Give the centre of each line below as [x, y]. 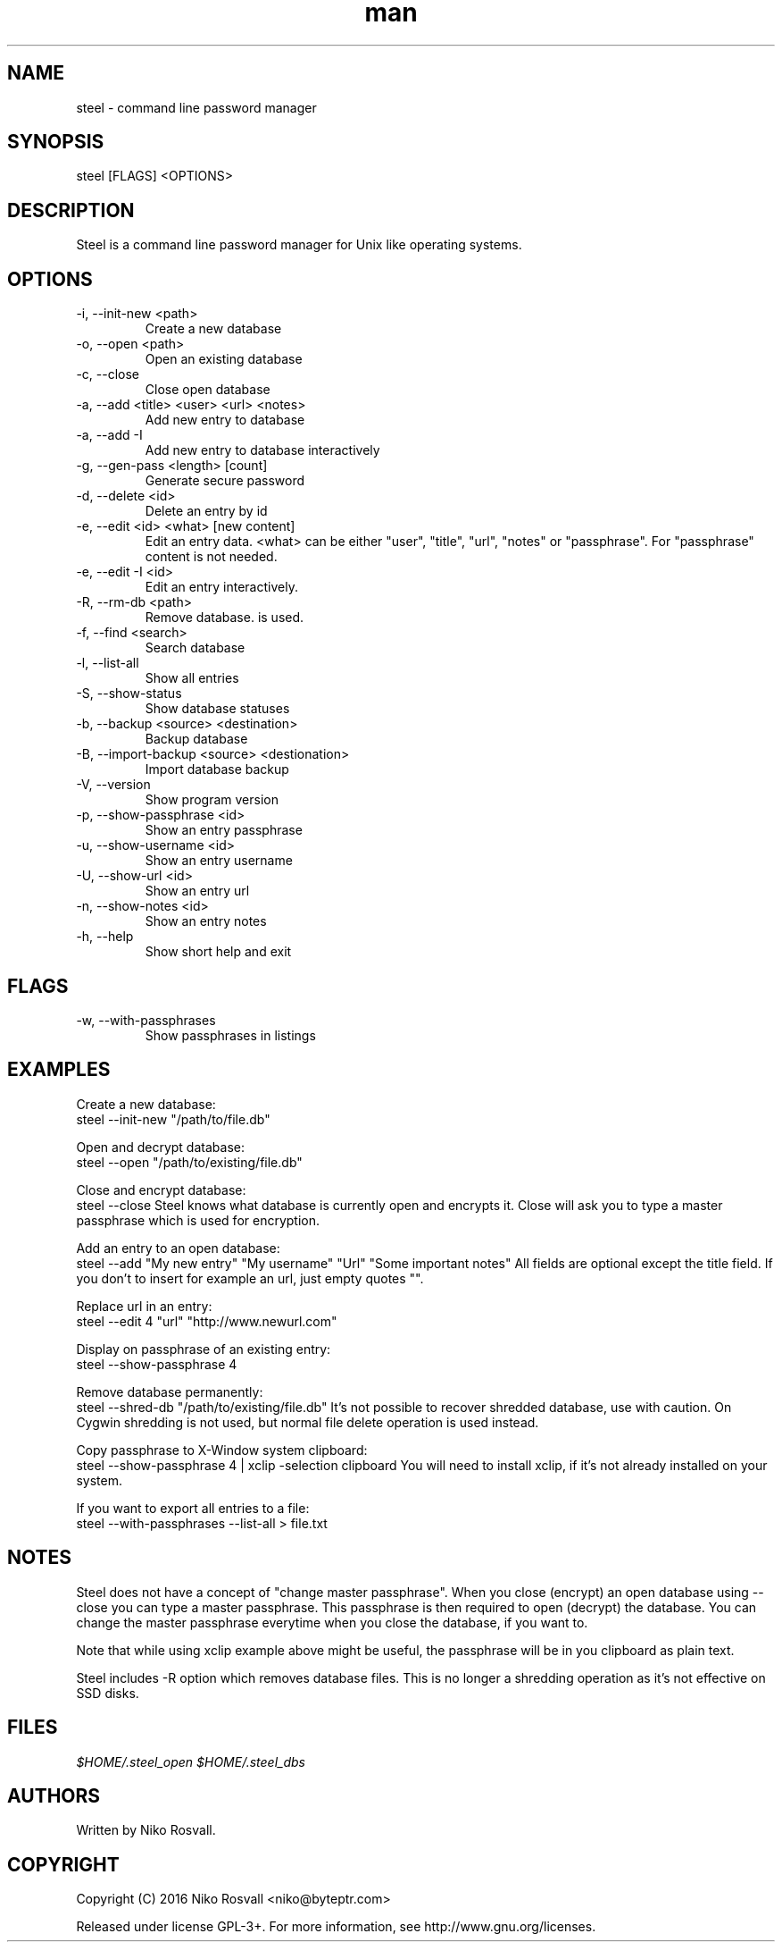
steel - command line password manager [196, 107]
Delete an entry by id [206, 511]
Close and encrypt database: [161, 1190]
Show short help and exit [218, 952]
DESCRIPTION [71, 210]
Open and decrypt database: [160, 1147]
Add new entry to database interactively [262, 450]
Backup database [196, 739]
